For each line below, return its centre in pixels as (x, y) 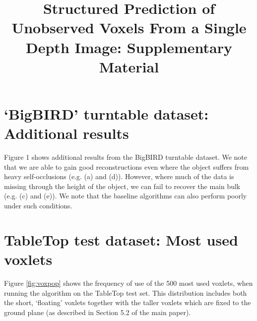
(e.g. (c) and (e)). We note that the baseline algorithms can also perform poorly (126, 196)
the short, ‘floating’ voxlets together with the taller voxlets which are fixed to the (128, 302)
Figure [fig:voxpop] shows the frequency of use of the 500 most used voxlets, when (128, 283)
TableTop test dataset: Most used (121, 239)
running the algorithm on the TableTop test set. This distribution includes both (126, 292)
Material (129, 66)
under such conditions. (38, 206)
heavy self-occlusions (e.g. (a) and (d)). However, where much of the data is (119, 176)
